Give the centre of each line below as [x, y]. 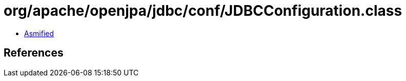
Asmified [39, 33]
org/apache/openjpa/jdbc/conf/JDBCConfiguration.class [203, 11]
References [34, 53]
